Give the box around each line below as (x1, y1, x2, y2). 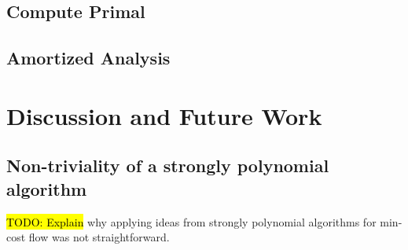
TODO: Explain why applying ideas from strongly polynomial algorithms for (6, 213, 377, 230)
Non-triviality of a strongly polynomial (6, 153, 329, 178)
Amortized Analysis (6, 46, 171, 70)
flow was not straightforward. (28, 229, 170, 245)
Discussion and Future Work (6, 99, 322, 131)
